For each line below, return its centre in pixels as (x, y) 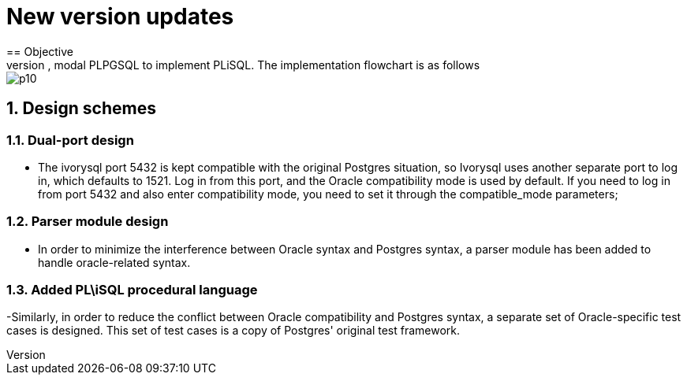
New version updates (120, 17)
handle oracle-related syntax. (114, 262)
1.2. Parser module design (88, 222)
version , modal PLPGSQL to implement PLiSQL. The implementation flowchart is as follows (243, 65)
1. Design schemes (81, 109)
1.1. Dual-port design (70, 140)
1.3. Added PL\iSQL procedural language (132, 290)
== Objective (40, 51)
